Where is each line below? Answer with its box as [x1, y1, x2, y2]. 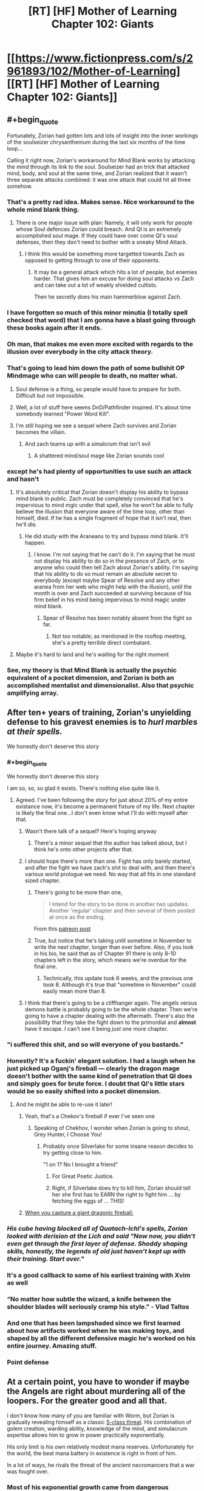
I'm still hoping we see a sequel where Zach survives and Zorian [15, 421, 177, 429]
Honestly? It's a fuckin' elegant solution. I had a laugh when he [7, 1057, 196, 1065]
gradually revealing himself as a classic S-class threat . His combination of [7, 1418, 192, 1425]
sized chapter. [24, 877, 61, 884]
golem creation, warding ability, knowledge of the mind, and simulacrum [7, 1425, 188, 1432]
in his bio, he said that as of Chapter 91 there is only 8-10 [33, 950, 177, 957]
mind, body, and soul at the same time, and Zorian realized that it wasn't [7, 170, 188, 177]
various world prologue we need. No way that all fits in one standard [24, 871, 196, 878]
